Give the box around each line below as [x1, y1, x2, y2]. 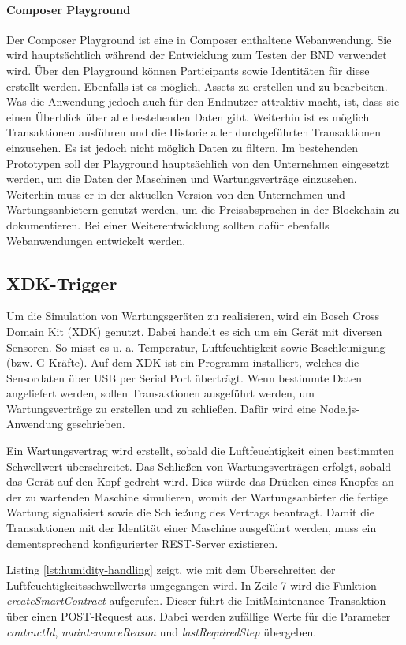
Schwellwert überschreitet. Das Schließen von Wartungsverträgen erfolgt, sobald [6, 457, 392, 474]
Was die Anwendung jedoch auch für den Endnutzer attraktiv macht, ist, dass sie [6, 93, 400, 110]
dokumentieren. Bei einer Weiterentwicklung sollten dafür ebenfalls [6, 216, 330, 233]
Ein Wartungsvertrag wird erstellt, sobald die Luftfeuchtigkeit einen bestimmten [6, 442, 394, 459]
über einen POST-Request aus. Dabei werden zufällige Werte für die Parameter [6, 608, 391, 624]
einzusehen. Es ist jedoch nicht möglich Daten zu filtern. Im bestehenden [6, 139, 358, 155]
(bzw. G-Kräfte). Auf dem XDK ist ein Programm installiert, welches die [6, 354, 359, 371]
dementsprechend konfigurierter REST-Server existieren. [6, 535, 278, 551]
